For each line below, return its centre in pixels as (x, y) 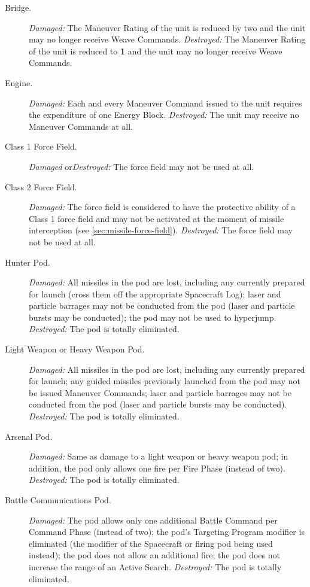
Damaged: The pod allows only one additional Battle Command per (153, 520)
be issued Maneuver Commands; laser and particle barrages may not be (160, 392)
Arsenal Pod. (29, 436)
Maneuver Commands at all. (81, 126)
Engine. (19, 82)
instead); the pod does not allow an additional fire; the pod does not (154, 555)
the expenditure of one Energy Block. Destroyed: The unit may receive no (164, 115)
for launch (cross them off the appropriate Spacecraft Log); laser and (155, 293)
